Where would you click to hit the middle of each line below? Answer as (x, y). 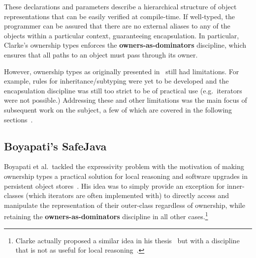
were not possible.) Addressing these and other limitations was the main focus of (126, 100)
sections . (18, 119)
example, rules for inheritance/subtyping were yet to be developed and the (116, 81)
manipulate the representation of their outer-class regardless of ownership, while (125, 205)
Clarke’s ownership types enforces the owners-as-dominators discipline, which (125, 45)
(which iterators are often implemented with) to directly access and (128, 195)
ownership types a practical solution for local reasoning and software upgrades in (126, 176)
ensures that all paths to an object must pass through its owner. (101, 54)
